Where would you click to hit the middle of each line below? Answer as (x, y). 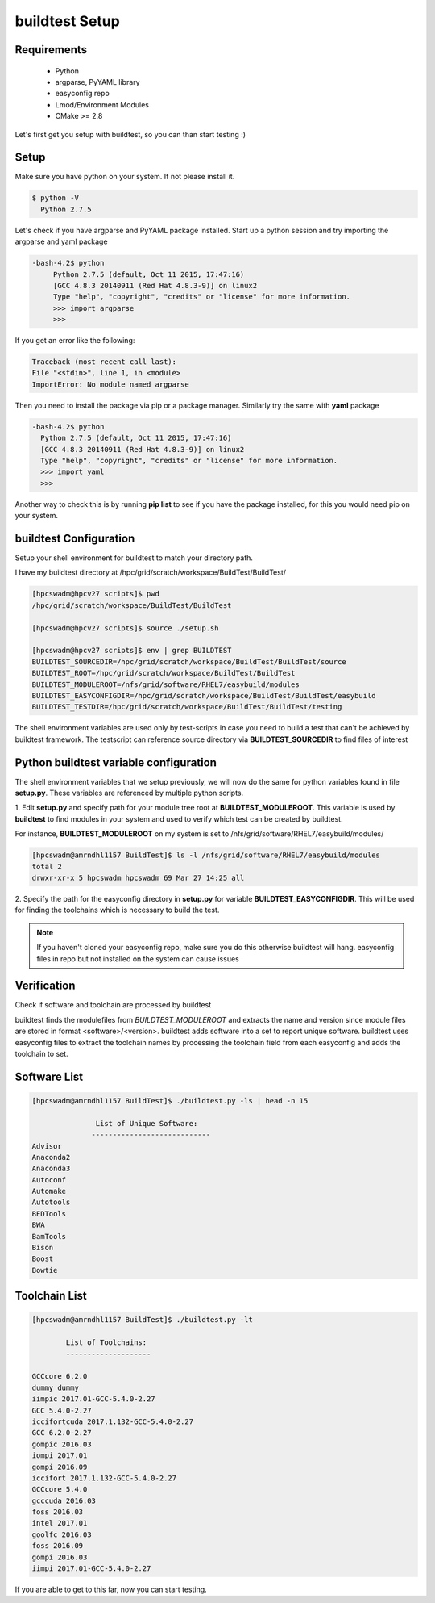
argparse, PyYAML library (97, 82)
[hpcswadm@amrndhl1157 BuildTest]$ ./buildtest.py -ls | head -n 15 (170, 1101)
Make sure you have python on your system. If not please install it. (125, 177)
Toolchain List (51, 1296)
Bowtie (45, 1270)
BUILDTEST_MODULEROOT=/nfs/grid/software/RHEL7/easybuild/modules (166, 684)
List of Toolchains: (106, 1343)
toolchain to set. (41, 1053)
